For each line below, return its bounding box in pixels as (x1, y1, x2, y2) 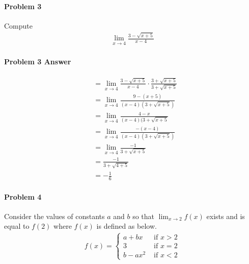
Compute (4, 20, 33, 31)
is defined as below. (96, 221, 157, 231)
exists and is (206, 210, 245, 221)
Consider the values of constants (4, 210, 105, 221)
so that (132, 210, 155, 221)
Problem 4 (4, 191, 42, 202)
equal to (4, 221, 30, 231)
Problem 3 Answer (4, 56, 71, 66)
